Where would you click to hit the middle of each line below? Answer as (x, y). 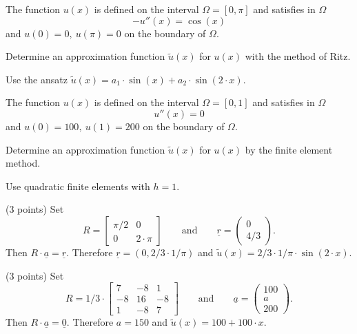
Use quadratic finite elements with (78, 186)
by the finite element (289, 149)
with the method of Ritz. (298, 56)
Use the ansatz (37, 79)
